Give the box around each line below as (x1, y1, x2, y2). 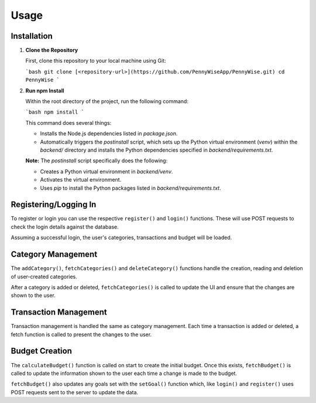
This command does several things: (25, 119, 112, 126)
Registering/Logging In (11, 200, 97, 210)
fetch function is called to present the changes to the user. (11, 331, 152, 338)
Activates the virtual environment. (40, 176, 122, 183)
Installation (11, 31, 53, 41)
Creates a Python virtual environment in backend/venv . (40, 168, 173, 175)
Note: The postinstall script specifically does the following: (25, 157, 168, 164)
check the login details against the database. (11, 223, 119, 230)
